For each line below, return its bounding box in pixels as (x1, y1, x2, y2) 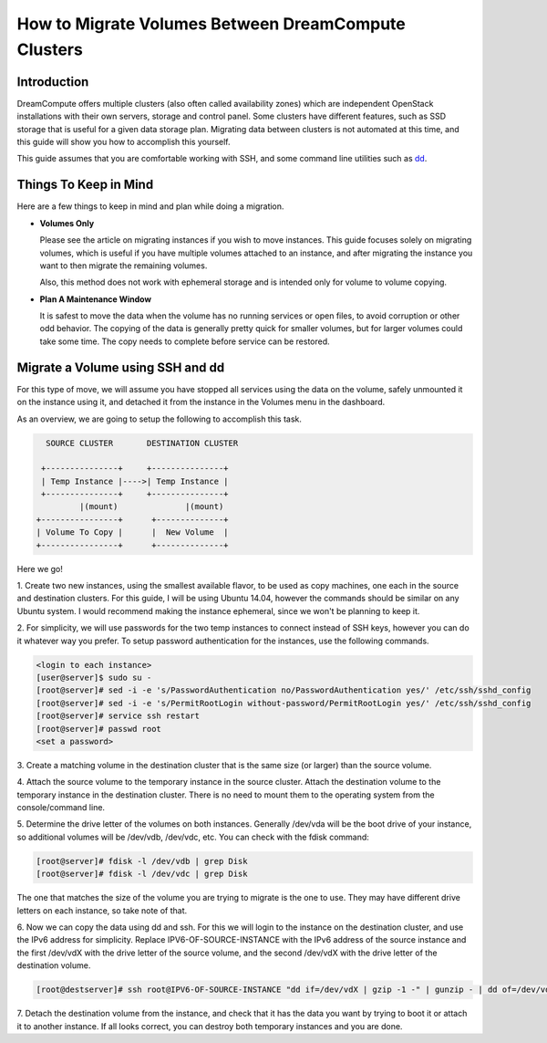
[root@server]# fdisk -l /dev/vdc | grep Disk (36, 869, 248, 880)
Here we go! (16, 563, 64, 574)
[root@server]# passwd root (36, 724, 161, 734)
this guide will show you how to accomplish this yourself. (16, 137, 232, 148)
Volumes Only (39, 217, 95, 228)
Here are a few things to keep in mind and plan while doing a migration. (16, 201, 284, 212)
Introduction (16, 74, 89, 89)
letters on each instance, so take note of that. (16, 904, 188, 916)
